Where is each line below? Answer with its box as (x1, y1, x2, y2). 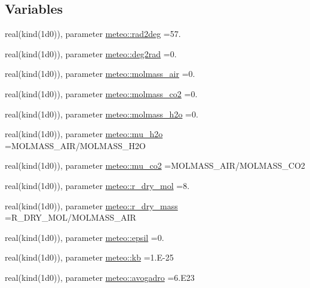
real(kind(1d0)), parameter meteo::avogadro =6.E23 (5, 271, 195, 283)
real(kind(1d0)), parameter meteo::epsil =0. (5, 231, 164, 243)
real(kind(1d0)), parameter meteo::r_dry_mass (5, 199, 178, 212)
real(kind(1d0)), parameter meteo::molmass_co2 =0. (5, 87, 198, 100)
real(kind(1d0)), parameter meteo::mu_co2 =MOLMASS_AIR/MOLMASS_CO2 (5, 159, 305, 172)
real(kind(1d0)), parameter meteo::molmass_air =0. (5, 67, 195, 80)
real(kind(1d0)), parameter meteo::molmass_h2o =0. (5, 107, 198, 120)
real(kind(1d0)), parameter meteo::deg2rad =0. (5, 47, 177, 60)
